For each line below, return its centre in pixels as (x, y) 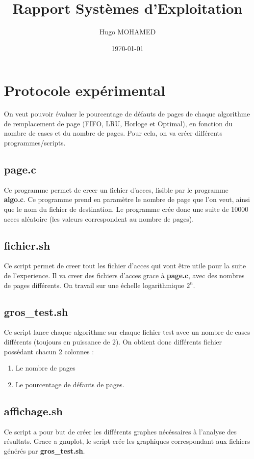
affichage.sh (33, 411)
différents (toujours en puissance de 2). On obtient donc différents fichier (113, 341)
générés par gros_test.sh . (45, 450)
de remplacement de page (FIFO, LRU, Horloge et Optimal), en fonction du (118, 123)
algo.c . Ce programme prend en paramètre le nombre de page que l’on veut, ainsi (127, 199)
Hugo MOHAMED (127, 32)
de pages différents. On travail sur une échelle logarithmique (94, 285)
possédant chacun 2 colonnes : (49, 351)
